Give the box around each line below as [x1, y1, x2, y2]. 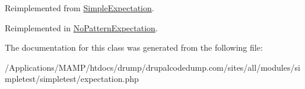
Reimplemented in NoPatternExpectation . [5, 21, 158, 34]
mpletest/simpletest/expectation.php [5, 72, 139, 85]
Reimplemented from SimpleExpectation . [5, 2, 154, 14]
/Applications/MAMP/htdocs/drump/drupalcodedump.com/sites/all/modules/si [5, 61, 300, 73]
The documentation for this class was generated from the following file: [5, 41, 263, 54]
